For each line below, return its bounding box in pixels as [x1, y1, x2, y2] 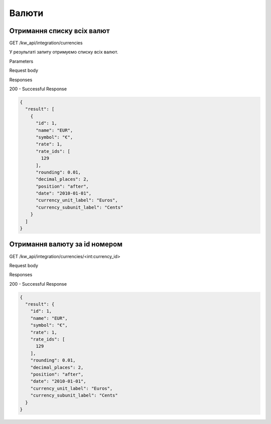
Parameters [9, 58, 34, 64]
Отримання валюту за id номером [9, 240, 123, 249]
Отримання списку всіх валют [9, 27, 110, 35]
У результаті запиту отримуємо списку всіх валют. [9, 49, 118, 55]
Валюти [9, 8, 44, 19]
